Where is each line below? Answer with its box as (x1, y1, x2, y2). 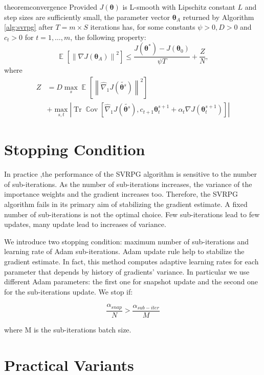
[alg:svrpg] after (4, 22, 53, 32)
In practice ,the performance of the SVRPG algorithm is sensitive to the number (4, 169, 257, 179)
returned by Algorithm (183, 11, 254, 22)
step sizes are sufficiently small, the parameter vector (4, 11, 170, 22)
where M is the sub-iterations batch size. (4, 324, 131, 335)
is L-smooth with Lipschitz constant (122, 2, 235, 12)
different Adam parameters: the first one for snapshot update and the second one (4, 276, 258, 287)
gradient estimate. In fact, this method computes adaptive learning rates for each (4, 256, 259, 266)
